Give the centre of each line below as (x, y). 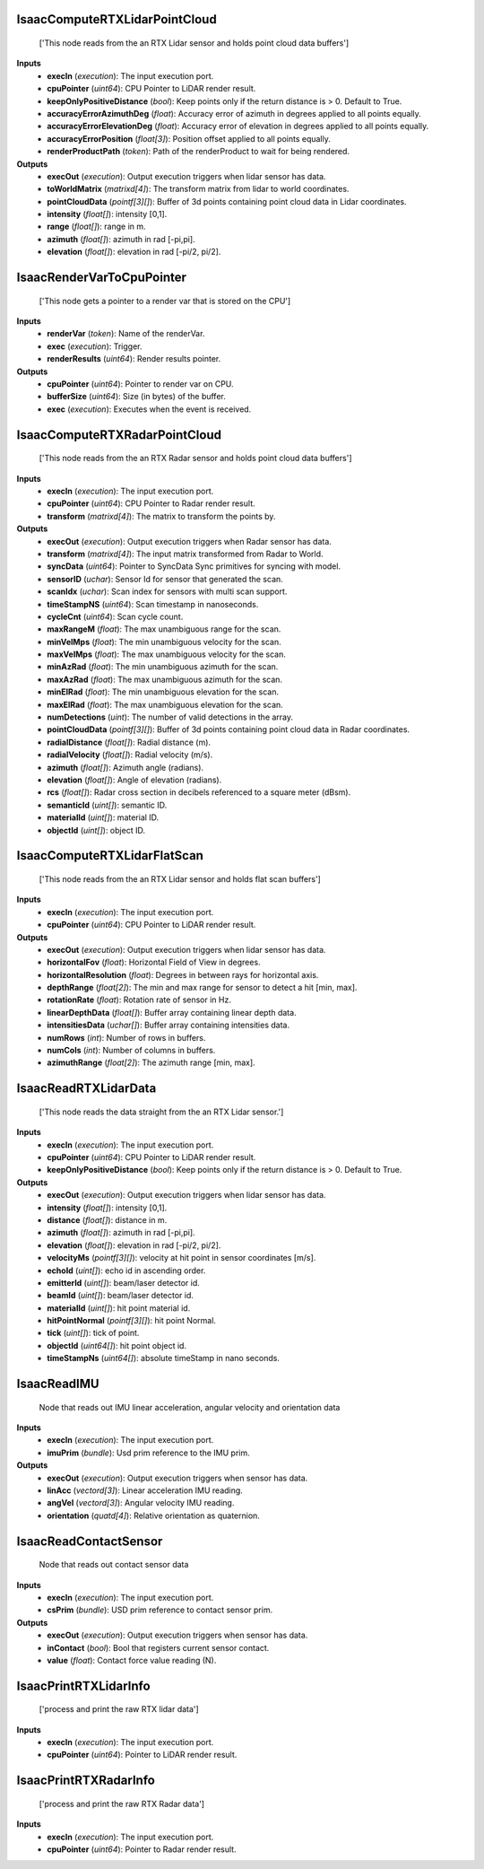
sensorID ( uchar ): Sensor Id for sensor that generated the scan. (165, 579)
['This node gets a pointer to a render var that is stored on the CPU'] (165, 301)
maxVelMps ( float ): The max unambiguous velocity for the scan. (167, 654)
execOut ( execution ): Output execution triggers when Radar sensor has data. (189, 541)
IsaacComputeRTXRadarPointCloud (119, 435)
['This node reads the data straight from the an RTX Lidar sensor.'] (161, 1112)
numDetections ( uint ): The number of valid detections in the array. (170, 717)
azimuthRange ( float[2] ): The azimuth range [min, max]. (151, 1062)
